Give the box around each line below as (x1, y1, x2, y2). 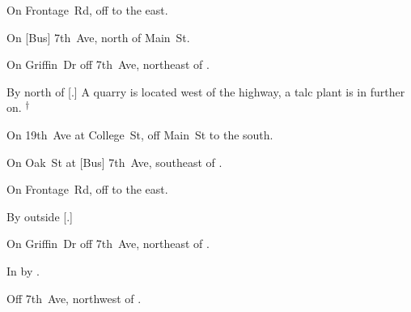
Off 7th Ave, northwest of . (6, 289, 142, 306)
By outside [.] (6, 207, 73, 224)
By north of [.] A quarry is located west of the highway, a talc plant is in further (6, 83, 405, 100)
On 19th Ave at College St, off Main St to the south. (6, 126, 273, 143)
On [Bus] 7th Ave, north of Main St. (6, 28, 190, 45)
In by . (6, 262, 40, 279)
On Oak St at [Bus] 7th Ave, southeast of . (6, 153, 222, 170)
